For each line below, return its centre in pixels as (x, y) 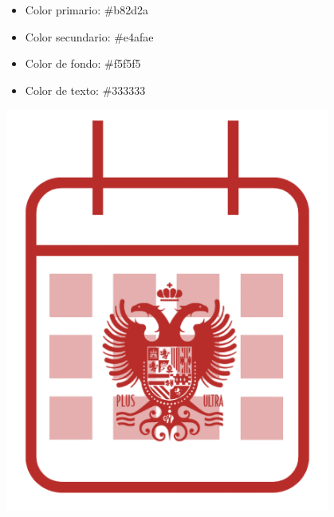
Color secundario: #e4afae (89, 36)
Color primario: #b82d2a (86, 10)
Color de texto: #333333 (85, 90)
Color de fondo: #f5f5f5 (83, 63)
